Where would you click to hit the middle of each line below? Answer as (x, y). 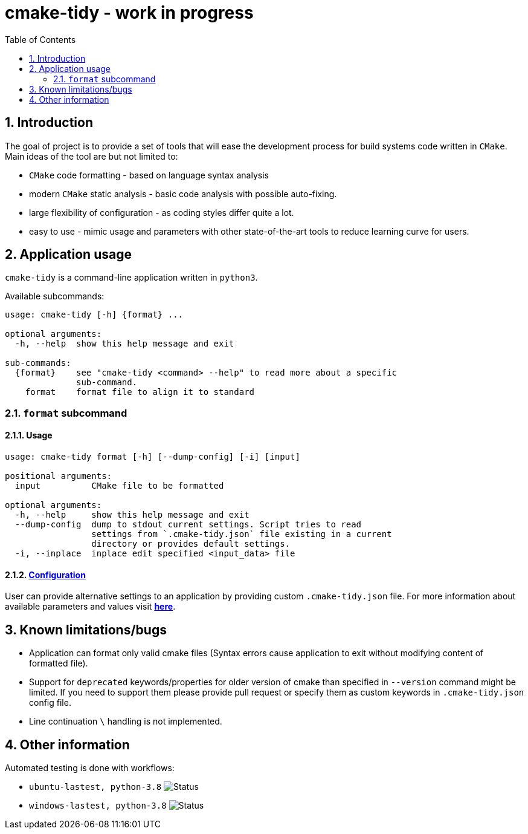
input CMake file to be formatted (119, 486)
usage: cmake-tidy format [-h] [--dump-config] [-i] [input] (153, 457)
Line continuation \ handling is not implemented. (126, 722)
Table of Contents (40, 39)
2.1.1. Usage (29, 435)
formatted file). (59, 663)
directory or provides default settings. (191, 544)
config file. (50, 703)
